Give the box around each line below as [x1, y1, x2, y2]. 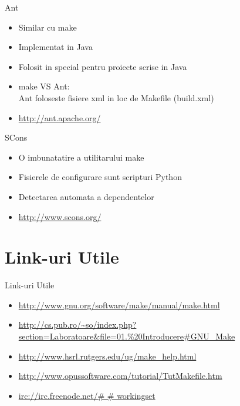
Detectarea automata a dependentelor [18, 190, 154, 202]
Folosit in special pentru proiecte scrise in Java [18, 60, 187, 72]
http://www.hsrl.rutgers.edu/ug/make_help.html [18, 350, 197, 362]
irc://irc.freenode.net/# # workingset [18, 389, 156, 401]
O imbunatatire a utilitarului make [18, 151, 144, 163]
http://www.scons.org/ [18, 210, 102, 222]
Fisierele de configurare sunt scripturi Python [18, 171, 182, 183]
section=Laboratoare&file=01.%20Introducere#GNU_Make [18, 330, 235, 342]
